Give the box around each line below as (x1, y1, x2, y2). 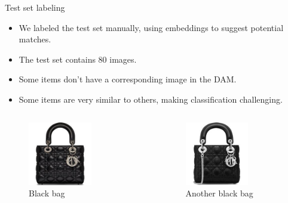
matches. (19, 33, 51, 45)
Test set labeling (5, 1, 65, 13)
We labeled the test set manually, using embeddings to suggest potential (19, 21, 284, 33)
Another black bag (185, 187, 253, 199)
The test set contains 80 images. (19, 53, 137, 65)
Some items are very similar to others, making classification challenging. (19, 93, 283, 105)
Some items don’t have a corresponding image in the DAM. (19, 73, 237, 85)
